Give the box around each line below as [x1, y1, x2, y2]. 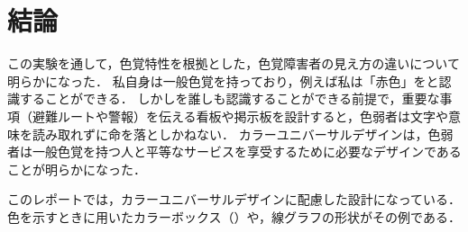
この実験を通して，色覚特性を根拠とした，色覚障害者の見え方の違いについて [7, 54, 460, 73]
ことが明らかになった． [7, 159, 146, 178]
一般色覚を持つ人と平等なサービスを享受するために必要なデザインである [32, 142, 462, 161]
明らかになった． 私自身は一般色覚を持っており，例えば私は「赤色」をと [7, 71, 439, 90]
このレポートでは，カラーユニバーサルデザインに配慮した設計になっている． [7, 190, 462, 209]
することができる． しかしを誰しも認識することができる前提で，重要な [19, 89, 440, 108]
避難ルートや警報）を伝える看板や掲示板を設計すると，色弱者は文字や [32, 106, 449, 125]
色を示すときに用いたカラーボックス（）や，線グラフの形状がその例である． [7, 207, 461, 226]
